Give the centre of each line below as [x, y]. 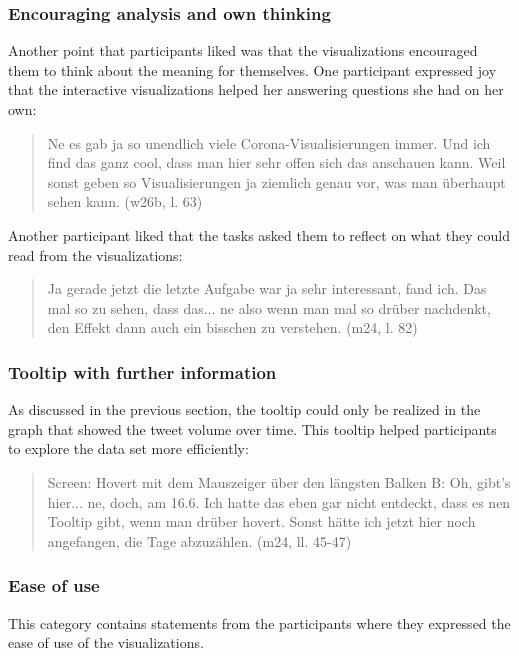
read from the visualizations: [95, 254]
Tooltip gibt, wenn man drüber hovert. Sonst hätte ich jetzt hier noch [261, 521]
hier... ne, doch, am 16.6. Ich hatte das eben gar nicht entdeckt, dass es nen [279, 501]
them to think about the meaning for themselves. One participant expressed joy [252, 69]
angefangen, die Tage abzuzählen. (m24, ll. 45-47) [199, 540]
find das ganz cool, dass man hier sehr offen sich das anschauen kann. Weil [276, 162]
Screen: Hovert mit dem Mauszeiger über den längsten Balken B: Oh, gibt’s [279, 481]
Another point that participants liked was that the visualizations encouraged [243, 50]
